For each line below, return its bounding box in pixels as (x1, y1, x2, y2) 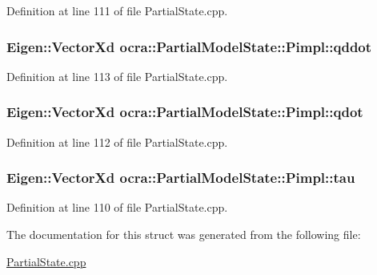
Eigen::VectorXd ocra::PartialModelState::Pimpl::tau (6, 168, 355, 188)
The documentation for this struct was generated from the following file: (6, 226, 361, 243)
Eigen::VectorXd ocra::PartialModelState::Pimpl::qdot (6, 102, 363, 122)
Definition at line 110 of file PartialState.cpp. (6, 199, 228, 216)
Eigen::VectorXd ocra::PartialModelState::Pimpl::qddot (6, 36, 372, 56)
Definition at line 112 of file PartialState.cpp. (6, 133, 228, 150)
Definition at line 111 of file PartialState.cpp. (6, 2, 228, 18)
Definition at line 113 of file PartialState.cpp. (6, 67, 228, 84)
